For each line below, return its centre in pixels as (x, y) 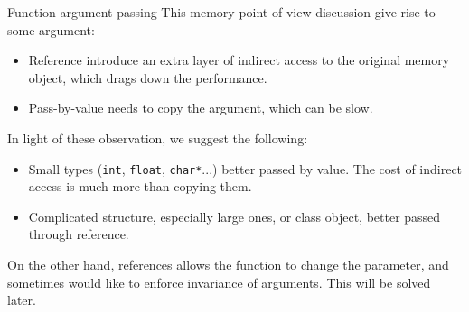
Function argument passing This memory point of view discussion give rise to (221, 12)
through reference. (79, 234)
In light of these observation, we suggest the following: (158, 138)
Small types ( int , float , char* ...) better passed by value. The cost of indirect (245, 168)
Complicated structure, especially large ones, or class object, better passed (234, 216)
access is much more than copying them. (140, 186)
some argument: (51, 29)
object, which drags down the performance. (148, 77)
